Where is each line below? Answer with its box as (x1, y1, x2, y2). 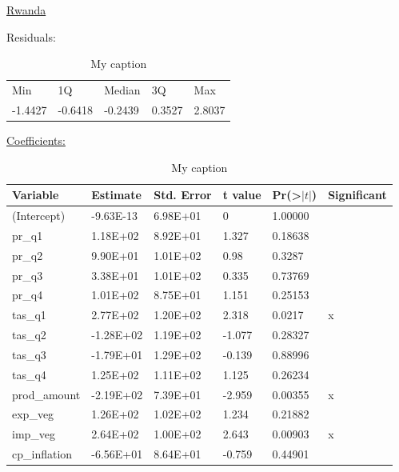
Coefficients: (6, 131, 66, 148)
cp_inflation (12, 446, 73, 462)
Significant (328, 186, 387, 203)
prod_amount (12, 386, 81, 402)
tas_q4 (12, 366, 46, 382)
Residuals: (6, 28, 56, 45)
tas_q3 (12, 346, 46, 362)
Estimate (91, 186, 142, 203)
